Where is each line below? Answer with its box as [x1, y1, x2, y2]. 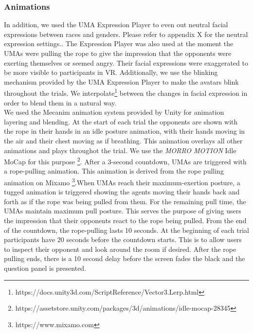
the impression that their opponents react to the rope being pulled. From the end [4, 215, 247, 226]
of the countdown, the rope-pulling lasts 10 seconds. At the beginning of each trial [4, 225, 250, 235]
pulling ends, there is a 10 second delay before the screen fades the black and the [4, 253, 245, 263]
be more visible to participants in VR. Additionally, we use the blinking [4, 67, 218, 77]
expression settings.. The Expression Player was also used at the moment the [4, 38, 234, 49]
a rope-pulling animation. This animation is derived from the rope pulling [4, 166, 224, 176]
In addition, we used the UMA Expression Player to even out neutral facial [4, 19, 228, 30]
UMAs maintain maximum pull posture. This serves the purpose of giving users [4, 206, 241, 216]
